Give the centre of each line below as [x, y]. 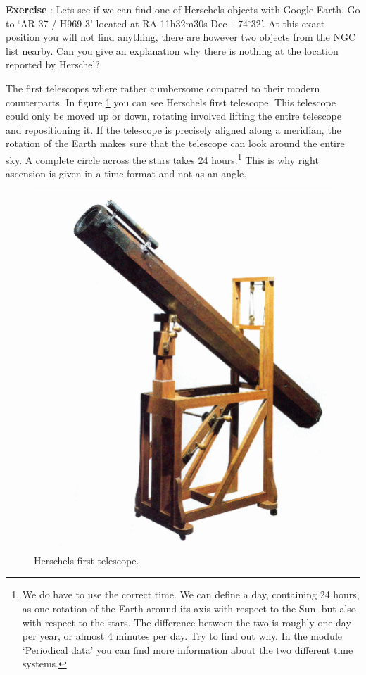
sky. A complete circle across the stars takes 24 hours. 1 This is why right [162, 158]
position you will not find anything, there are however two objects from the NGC [181, 37]
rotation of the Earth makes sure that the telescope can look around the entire [175, 143]
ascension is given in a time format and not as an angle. [126, 174]
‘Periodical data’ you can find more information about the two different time [188, 649]
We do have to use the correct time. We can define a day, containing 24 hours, [191, 594]
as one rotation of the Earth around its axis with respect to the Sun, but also [189, 608]
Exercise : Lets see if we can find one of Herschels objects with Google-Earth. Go [183, 9]
